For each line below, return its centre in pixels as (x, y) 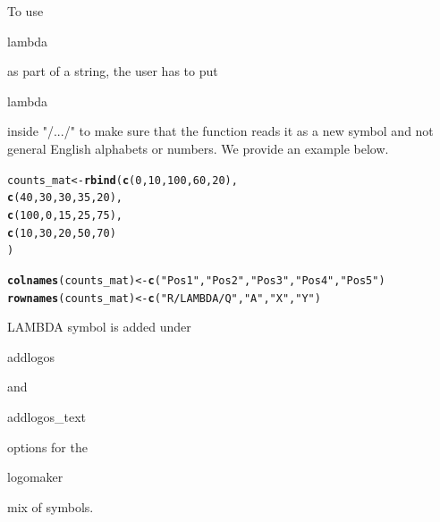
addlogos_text (47, 416)
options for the (47, 446)
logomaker (35, 477)
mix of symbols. (51, 506)
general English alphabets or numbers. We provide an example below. (198, 148)
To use (25, 11)
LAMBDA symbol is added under (99, 327)
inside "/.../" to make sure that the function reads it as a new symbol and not (220, 131)
